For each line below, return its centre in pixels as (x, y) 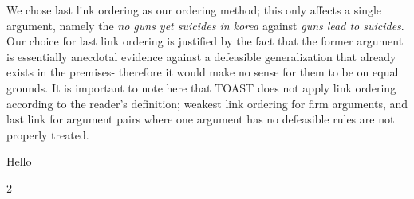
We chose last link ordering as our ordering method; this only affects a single (194, 10)
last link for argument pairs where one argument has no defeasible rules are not (201, 119)
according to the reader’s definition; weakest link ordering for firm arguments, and (207, 103)
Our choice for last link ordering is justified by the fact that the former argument (205, 41)
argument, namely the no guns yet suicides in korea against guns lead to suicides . (205, 25)
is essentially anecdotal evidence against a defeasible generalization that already (201, 56)
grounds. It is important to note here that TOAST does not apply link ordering (201, 87)
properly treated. (48, 134)
